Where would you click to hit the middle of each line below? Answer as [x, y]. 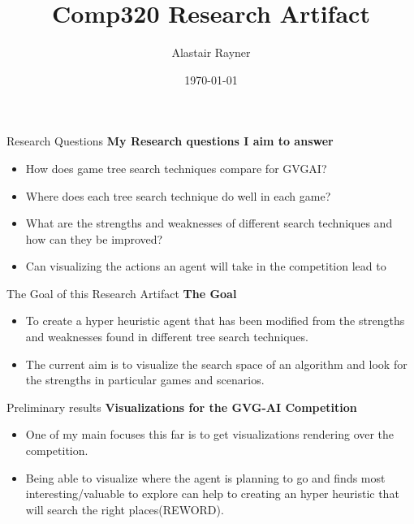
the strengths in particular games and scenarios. [145, 380]
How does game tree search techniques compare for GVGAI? [176, 168]
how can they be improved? [94, 238]
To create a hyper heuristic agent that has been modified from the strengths [215, 320]
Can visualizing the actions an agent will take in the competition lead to [206, 266]
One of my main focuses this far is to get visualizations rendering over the [210, 434]
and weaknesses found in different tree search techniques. [167, 337]
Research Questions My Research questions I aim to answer [170, 141]
